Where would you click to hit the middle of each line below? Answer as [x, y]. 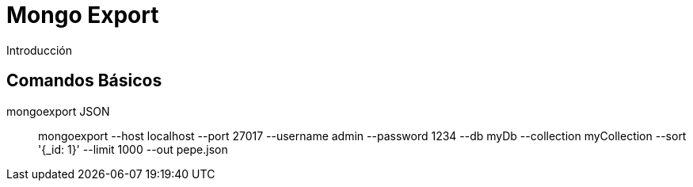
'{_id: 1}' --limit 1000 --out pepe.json [133, 149]
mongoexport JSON [58, 111]
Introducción [39, 50]
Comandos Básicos [84, 81]
